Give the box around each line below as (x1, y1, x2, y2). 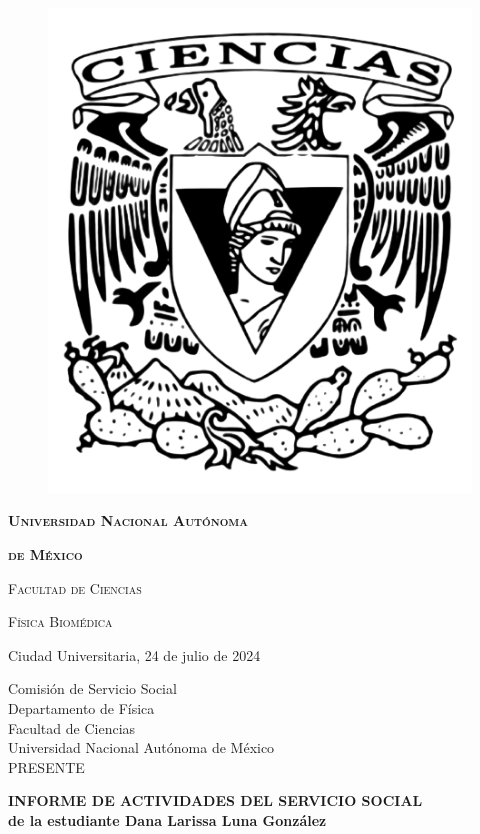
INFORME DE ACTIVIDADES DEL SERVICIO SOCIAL (8, 790, 423, 811)
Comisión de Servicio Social (8, 678, 177, 699)
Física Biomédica (8, 611, 113, 632)
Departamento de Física (8, 697, 155, 718)
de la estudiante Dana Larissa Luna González (8, 809, 327, 830)
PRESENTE (8, 756, 85, 777)
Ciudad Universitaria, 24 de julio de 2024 (8, 644, 261, 665)
